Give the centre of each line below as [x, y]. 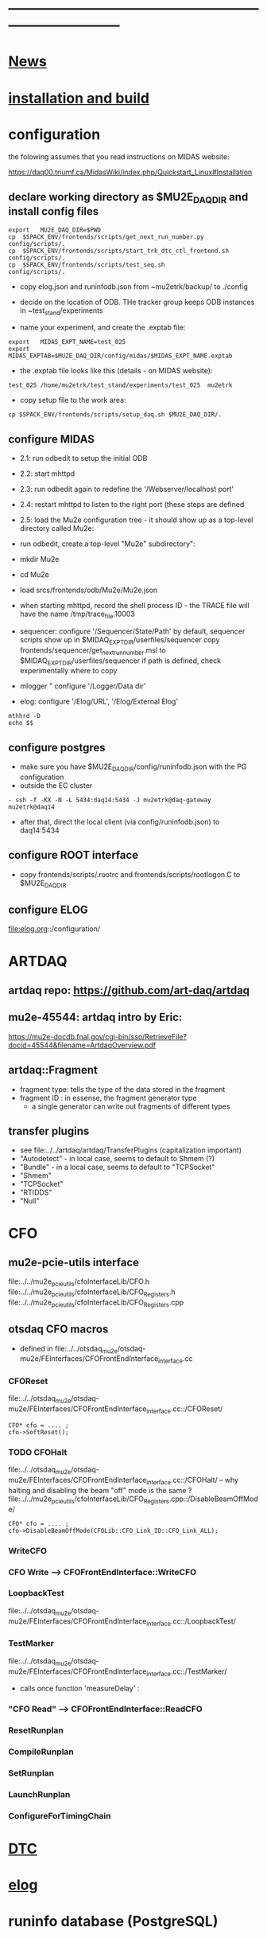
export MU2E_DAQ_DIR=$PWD [55, 230]
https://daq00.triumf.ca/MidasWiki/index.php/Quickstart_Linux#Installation [130, 172]
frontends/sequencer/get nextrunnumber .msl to [93, 651]
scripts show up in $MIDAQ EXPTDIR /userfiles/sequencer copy [120, 640]
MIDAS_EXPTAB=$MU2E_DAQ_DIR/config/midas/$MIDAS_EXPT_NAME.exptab [120, 356]
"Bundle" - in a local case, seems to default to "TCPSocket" [117, 1167]
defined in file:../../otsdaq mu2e [68, 1349]
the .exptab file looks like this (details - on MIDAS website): [116, 371]
